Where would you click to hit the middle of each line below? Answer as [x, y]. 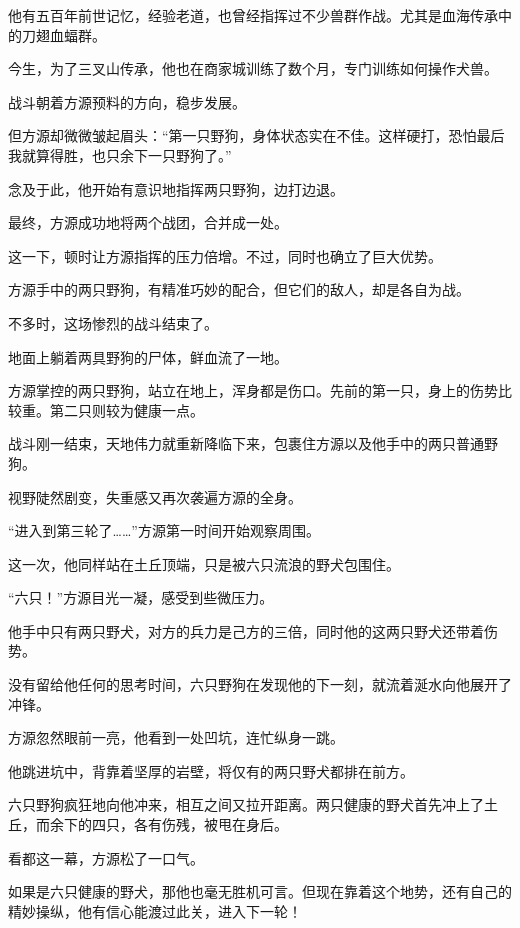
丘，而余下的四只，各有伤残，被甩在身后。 [148, 824]
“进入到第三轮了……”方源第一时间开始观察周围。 [164, 530]
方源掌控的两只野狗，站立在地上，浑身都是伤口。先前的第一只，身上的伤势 [253, 390]
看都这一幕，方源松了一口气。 [106, 857]
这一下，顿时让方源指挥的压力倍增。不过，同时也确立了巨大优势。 [225, 255]
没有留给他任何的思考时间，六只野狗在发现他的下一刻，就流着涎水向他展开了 [260, 684]
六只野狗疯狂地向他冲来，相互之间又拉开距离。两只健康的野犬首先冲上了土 [253, 804]
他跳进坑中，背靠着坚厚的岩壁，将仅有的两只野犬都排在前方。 [211, 770]
